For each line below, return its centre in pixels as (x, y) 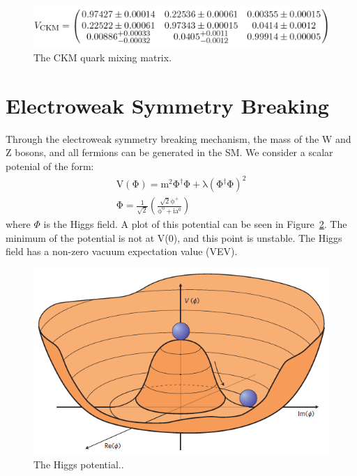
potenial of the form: (50, 166)
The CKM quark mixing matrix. (103, 57)
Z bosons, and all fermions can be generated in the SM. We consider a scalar (169, 152)
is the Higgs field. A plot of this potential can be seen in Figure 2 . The (195, 224)
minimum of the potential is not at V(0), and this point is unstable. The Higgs (174, 237)
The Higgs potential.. (79, 465)
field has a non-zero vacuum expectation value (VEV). (122, 251)
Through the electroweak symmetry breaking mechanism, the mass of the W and (178, 138)
